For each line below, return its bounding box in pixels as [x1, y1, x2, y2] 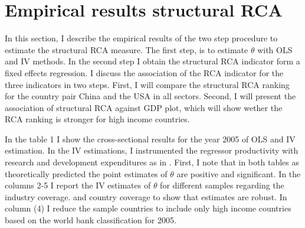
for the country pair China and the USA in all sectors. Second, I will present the [5, 90, 296, 102]
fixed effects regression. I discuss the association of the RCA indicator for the [5, 66, 284, 79]
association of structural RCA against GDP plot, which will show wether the [5, 101, 283, 113]
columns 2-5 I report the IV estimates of [5, 179, 151, 191]
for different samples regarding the [160, 179, 284, 191]
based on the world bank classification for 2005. [5, 214, 176, 226]
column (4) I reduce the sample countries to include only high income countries [5, 202, 291, 214]
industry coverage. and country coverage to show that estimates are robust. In [5, 190, 287, 203]
